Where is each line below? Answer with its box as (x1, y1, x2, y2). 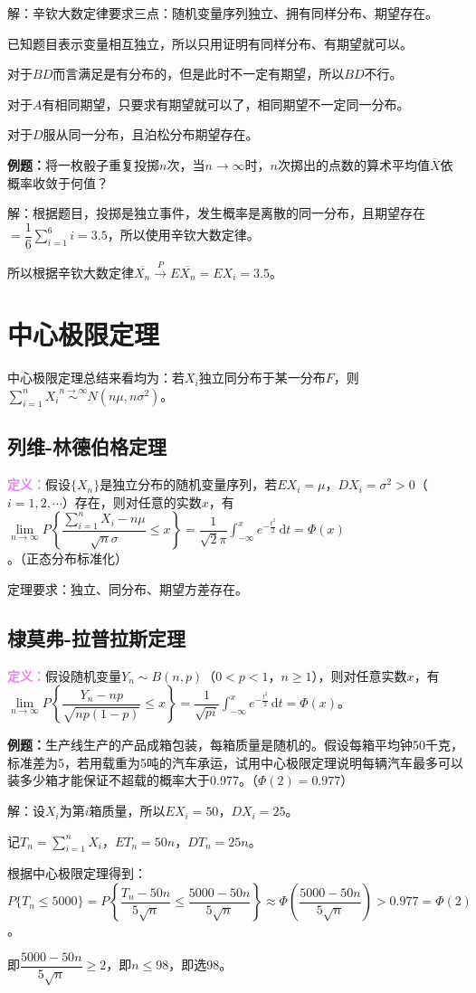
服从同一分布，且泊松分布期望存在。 (43, 125, 259, 144)
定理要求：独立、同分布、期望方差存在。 (7, 579, 248, 598)
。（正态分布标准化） (7, 549, 128, 568)
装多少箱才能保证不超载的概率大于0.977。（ (7, 771, 258, 790)
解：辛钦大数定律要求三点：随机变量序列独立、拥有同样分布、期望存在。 (7, 4, 438, 22)
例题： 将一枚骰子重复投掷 (7, 155, 159, 174)
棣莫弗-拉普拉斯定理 (7, 623, 186, 651)
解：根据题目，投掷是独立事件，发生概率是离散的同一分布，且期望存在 (7, 203, 425, 222)
